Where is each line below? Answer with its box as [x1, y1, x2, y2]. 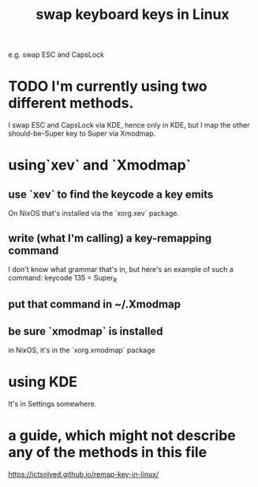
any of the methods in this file [8, 444, 208, 462]
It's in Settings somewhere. [8, 399, 97, 408]
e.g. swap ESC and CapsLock [8, 50, 105, 60]
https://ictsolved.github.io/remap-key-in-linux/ [8, 469, 159, 478]
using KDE [8, 373, 77, 391]
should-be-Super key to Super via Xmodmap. [8, 128, 156, 139]
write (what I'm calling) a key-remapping [8, 231, 212, 245]
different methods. [8, 95, 134, 112]
